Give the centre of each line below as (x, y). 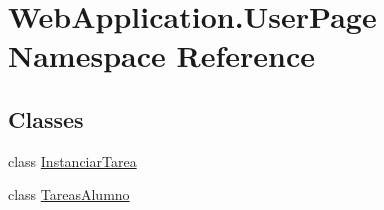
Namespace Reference (161, 55)
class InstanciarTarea (72, 160)
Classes (46, 118)
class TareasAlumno (69, 194)
